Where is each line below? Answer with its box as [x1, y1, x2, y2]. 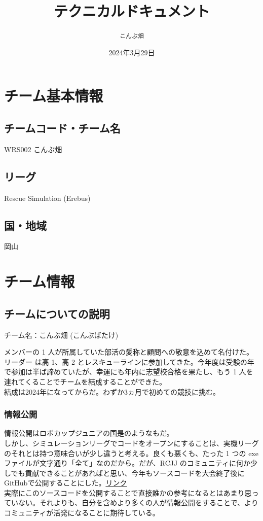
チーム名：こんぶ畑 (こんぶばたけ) [4, 329, 119, 340]
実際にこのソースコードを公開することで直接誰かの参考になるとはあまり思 [4, 487, 252, 498]
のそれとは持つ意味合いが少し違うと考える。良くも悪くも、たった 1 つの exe [4, 447, 258, 458]
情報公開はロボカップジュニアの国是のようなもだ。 [4, 428, 174, 438]
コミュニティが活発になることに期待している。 [4, 507, 160, 518]
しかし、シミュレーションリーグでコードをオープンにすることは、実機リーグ [4, 437, 259, 448]
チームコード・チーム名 [4, 120, 121, 135]
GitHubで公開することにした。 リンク [4, 477, 127, 488]
